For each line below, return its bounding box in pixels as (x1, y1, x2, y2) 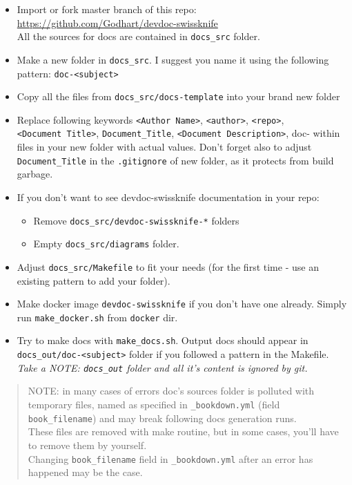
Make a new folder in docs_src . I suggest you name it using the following (17, 52, 329, 66)
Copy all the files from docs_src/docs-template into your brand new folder (17, 89, 340, 104)
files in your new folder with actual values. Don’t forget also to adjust (17, 140, 312, 154)
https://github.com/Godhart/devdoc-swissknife (17, 15, 218, 30)
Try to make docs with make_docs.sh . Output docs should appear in (17, 333, 309, 348)
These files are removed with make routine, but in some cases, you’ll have (28, 424, 339, 439)
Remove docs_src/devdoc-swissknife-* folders (33, 213, 239, 227)
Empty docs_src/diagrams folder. (33, 236, 179, 251)
